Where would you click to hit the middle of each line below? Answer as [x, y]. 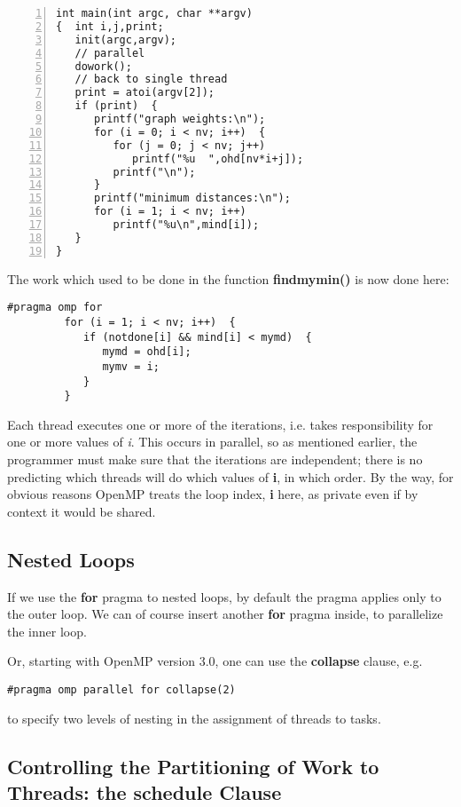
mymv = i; [131, 366]
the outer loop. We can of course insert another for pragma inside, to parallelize [225, 614]
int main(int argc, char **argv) [154, 13]
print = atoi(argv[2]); [145, 93]
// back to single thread [151, 79]
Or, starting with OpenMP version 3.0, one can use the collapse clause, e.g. [215, 661]
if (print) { [116, 106]
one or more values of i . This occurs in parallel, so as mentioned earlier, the [212, 442]
